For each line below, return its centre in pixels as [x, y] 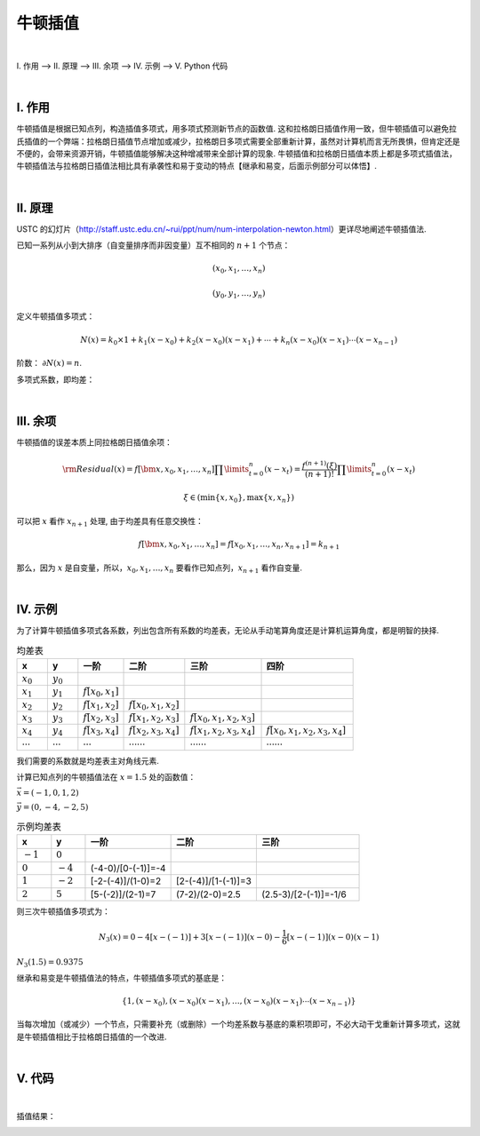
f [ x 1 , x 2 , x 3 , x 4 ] [222, 731]
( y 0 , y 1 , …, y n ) [239, 294]
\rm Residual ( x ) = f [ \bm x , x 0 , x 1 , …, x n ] [139, 470]
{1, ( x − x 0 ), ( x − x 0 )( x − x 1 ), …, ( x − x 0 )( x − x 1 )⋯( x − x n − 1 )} [239, 1002]
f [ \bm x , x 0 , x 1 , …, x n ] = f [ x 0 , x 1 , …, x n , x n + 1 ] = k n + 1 [239, 545]
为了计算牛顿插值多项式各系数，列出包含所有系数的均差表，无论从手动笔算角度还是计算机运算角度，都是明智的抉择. [228, 630]
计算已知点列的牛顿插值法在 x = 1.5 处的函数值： [106, 777]
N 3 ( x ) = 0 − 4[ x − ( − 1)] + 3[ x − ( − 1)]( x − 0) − [189, 938]
